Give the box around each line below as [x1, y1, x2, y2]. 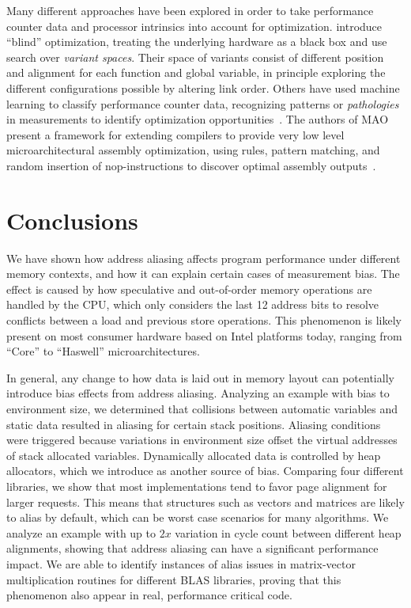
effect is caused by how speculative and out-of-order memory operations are [6, 280, 372, 297]
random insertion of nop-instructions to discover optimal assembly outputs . [6, 157, 376, 173]
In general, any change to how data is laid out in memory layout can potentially [6, 369, 394, 386]
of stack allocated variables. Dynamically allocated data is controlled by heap [6, 446, 381, 463]
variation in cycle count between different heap [175, 524, 402, 541]
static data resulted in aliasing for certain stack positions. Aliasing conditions [6, 416, 381, 432]
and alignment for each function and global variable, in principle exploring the [6, 64, 386, 81]
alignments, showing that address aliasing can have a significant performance [6, 540, 379, 557]
